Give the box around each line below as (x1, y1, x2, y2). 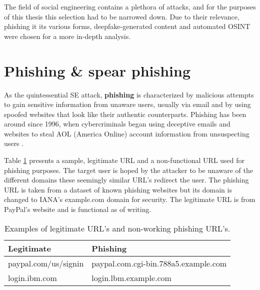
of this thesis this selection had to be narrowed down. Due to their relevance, (4, 11, 239, 21)
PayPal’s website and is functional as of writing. (4, 204, 151, 214)
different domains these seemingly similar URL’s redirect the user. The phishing (4, 174, 249, 185)
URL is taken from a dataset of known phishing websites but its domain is (4, 184, 232, 194)
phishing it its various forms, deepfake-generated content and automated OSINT (4, 21, 250, 31)
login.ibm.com (8, 271, 57, 283)
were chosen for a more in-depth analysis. (4, 30, 131, 41)
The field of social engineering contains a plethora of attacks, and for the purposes (4, 1, 256, 11)
